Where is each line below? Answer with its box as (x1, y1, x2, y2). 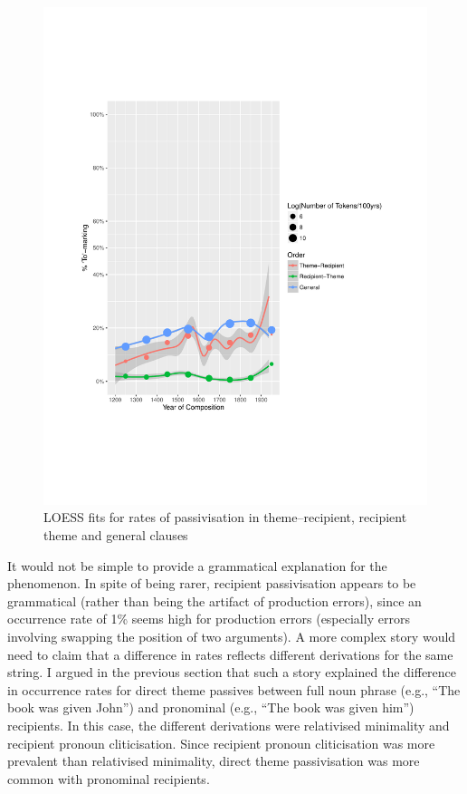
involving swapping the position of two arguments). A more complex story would (7, 627, 456, 646)
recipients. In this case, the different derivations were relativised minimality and (7, 716, 450, 735)
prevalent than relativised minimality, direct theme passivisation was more (7, 751, 420, 770)
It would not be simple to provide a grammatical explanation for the (7, 556, 387, 575)
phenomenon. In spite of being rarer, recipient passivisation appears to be (7, 574, 416, 593)
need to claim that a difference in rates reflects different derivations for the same (7, 644, 453, 663)
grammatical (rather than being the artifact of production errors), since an (7, 591, 422, 610)
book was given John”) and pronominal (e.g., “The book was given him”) (7, 698, 415, 717)
